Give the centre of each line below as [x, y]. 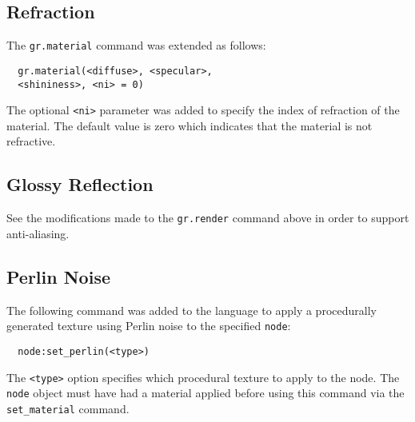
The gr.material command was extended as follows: [136, 45]
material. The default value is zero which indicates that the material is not [190, 125]
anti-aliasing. [38, 233]
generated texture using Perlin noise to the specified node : [149, 326]
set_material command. [68, 408]
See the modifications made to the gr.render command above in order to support [208, 218]
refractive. [31, 141]
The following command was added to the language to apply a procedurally [192, 310]
